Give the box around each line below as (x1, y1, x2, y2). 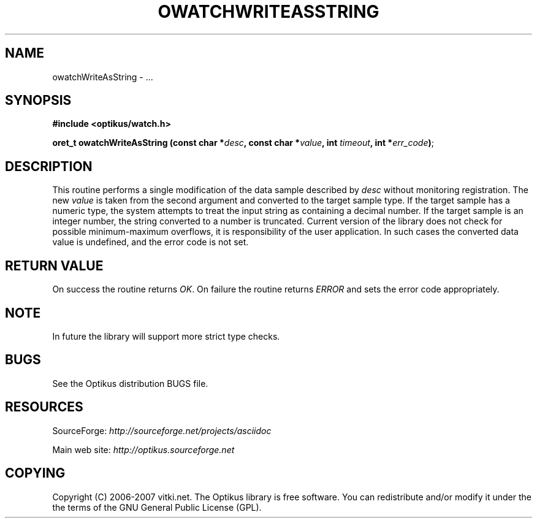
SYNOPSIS (5, 93, 72, 109)
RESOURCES (5, 399, 83, 415)
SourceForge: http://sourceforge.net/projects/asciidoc (52, 425, 272, 436)
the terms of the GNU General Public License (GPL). (52, 502, 262, 513)
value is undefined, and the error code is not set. (52, 237, 249, 248)
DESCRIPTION (5, 158, 93, 174)
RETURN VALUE (5, 258, 104, 273)
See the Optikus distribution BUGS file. (52, 378, 208, 389)
